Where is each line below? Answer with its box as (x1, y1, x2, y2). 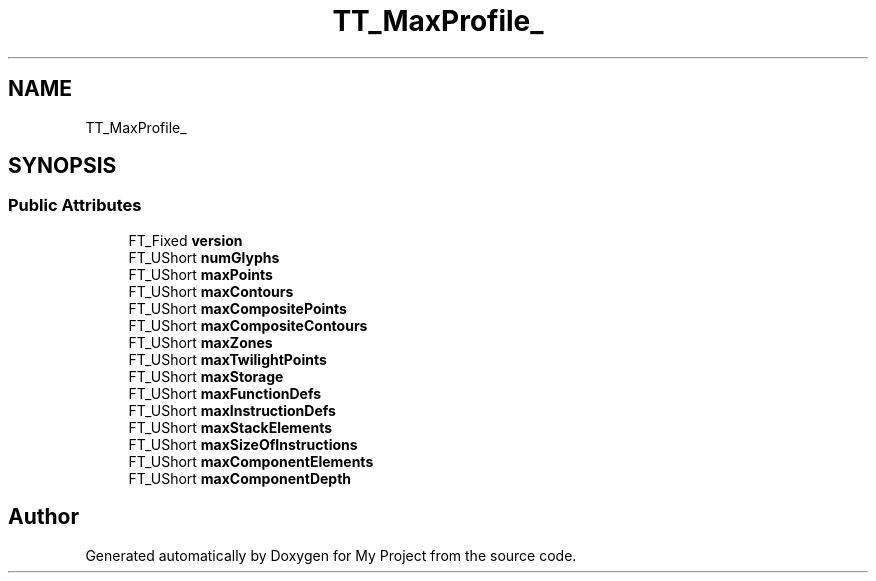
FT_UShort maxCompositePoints (128, 299, 347, 317)
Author (8, 504, 79, 530)
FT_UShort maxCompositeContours (128, 316, 368, 334)
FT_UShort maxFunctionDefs (128, 384, 322, 402)
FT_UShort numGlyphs (128, 248, 280, 266)
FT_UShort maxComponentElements (128, 452, 374, 470)
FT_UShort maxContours (128, 282, 294, 300)
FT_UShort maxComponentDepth (128, 469, 352, 487)
